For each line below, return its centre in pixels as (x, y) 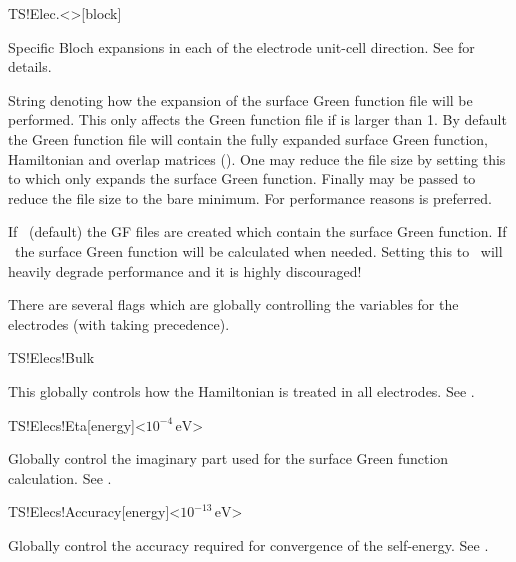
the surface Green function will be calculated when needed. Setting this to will (258, 250)
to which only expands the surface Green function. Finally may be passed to (242, 178)
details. (30, 66)
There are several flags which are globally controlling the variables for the (233, 304)
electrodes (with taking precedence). (119, 323)
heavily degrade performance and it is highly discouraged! (185, 270)
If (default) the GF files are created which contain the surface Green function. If (257, 231)
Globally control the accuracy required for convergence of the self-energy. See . (248, 544)
